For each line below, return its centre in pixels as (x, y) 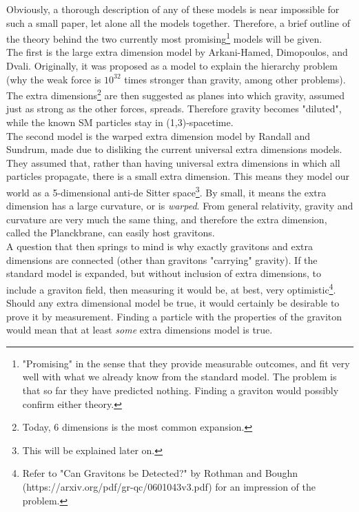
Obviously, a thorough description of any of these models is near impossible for (173, 9)
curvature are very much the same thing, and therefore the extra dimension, (167, 219)
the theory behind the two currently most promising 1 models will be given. (164, 38)
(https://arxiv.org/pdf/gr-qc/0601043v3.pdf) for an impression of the (169, 487)
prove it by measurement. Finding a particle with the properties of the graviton (174, 316)
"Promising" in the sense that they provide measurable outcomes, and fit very (186, 363)
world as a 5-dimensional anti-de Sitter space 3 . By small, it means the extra (166, 191)
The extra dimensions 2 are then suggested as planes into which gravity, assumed (176, 94)
